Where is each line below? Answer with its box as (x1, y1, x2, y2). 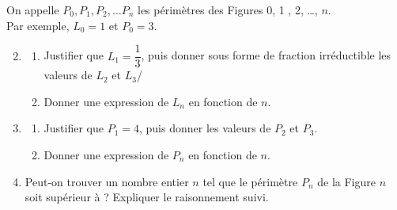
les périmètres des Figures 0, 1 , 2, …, (138, 2, 318, 17)
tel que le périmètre (202, 173, 298, 189)
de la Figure (317, 173, 376, 189)
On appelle (6, 2, 59, 17)
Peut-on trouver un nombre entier (25, 173, 189, 189)
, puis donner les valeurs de (138, 120, 271, 136)
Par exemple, (6, 17, 70, 33)
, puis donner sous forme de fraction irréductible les (141, 47, 391, 63)
